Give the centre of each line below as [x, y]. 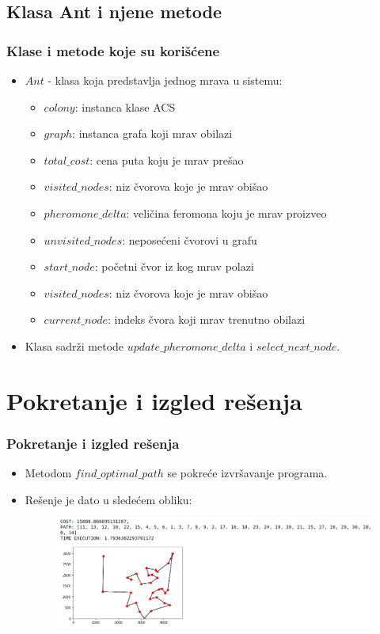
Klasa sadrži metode [74, 345]
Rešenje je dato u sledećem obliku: [108, 499]
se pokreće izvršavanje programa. [247, 473]
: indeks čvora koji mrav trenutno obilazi [207, 319]
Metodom [48, 473]
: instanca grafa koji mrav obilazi [152, 133]
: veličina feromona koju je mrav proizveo [226, 213]
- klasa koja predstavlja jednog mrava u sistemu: [165, 80]
